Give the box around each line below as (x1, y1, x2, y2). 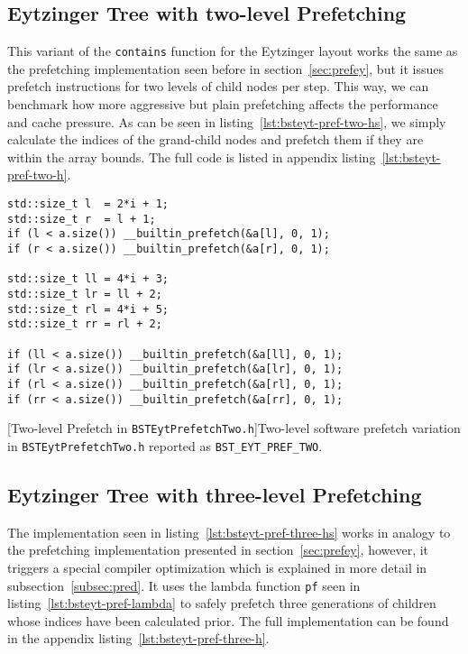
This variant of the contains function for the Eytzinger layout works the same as (7, 41, 458, 60)
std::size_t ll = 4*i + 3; (7, 272, 169, 286)
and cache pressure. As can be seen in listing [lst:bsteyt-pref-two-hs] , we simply (7, 112, 446, 131)
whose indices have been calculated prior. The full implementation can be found (7, 611, 449, 630)
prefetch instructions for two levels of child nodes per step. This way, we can (7, 77, 429, 96)
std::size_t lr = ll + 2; (7, 287, 162, 300)
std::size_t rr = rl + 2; (7, 318, 162, 331)
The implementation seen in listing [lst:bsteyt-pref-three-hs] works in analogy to (7, 522, 451, 541)
